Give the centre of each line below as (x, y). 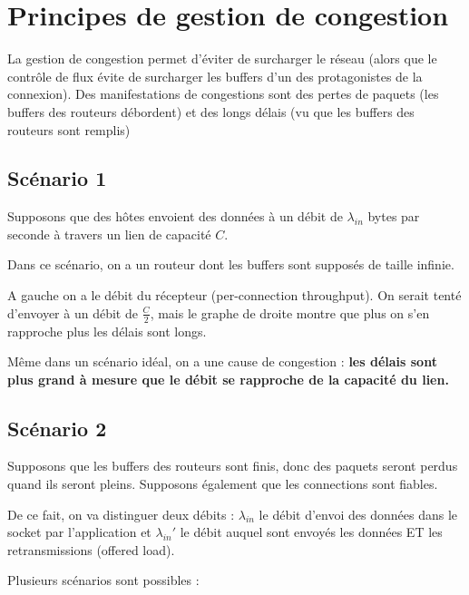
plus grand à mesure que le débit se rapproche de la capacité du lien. (228, 379)
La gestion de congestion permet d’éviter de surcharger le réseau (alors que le (222, 59)
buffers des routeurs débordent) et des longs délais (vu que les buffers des (211, 111)
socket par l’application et (79, 532)
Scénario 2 (57, 428)
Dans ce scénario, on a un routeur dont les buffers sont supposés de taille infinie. (231, 264)
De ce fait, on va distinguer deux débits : (121, 514)
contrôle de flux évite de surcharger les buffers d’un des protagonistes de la (215, 76)
